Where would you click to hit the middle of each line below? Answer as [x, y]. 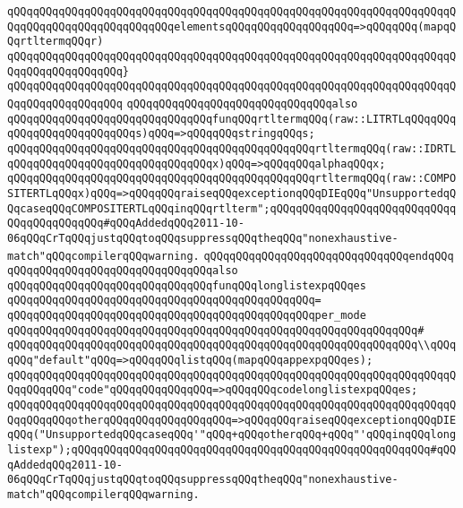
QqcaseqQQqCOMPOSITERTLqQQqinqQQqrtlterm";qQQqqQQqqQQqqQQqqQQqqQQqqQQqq [232, 208]
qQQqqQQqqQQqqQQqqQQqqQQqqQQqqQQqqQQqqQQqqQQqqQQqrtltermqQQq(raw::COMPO [232, 179]
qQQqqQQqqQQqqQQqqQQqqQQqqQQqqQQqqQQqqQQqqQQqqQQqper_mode [187, 316]
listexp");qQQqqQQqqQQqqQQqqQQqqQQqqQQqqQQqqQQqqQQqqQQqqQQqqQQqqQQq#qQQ [232, 450]
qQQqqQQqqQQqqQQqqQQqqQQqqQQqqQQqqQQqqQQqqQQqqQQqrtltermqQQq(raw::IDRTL [232, 148]
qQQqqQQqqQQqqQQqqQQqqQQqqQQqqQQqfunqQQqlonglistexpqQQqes [187, 285]
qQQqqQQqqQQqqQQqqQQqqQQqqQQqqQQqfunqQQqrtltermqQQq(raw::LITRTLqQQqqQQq [232, 119]
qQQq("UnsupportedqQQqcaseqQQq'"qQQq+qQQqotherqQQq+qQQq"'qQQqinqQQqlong [232, 435]
